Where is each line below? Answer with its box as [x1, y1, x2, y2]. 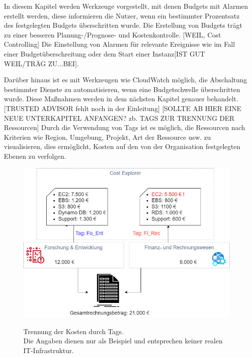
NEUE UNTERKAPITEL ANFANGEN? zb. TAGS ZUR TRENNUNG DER [4, 113, 234, 123]
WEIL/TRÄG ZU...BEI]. [4, 58, 79, 68]
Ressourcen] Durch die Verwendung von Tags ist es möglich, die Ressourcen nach [4, 122, 245, 132]
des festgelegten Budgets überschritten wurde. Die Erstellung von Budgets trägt [4, 20, 242, 30]
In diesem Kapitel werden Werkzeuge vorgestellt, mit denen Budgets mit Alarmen [4, 1, 248, 11]
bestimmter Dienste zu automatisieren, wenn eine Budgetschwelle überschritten [4, 84, 240, 94]
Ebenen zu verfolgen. [4, 150, 66, 161]
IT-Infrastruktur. [23, 345, 74, 355]
